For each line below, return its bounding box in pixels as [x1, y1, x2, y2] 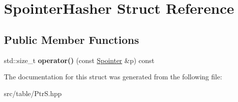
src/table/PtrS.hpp [4, 88, 62, 98]
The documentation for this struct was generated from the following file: [4, 71, 222, 82]
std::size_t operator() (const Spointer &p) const [4, 55, 155, 65]
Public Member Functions [4, 32, 139, 47]
